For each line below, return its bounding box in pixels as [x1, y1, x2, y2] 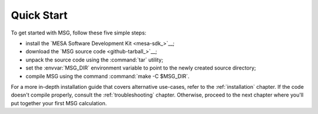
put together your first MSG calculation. [11, 99, 107, 106]
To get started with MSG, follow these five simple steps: [11, 29, 147, 36]
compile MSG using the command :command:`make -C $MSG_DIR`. [25, 72, 190, 80]
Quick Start [11, 9, 68, 22]
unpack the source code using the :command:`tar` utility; [25, 56, 164, 63]
